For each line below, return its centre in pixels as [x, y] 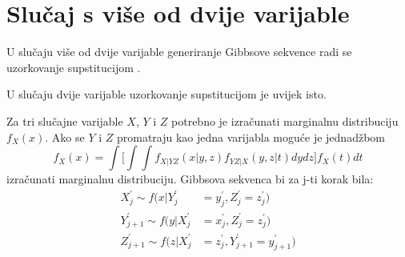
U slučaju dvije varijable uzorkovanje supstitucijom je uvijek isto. [166, 94]
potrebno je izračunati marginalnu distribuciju [285, 120]
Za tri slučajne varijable [65, 120]
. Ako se [65, 137]
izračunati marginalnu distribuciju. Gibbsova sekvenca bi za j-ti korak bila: [190, 179]
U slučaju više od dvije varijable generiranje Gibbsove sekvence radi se [179, 52]
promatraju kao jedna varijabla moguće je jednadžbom [251, 137]
